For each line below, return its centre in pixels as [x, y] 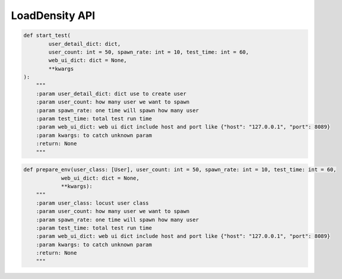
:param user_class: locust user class [92, 203]
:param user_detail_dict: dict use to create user [111, 93]
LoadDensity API [53, 15]
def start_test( [47, 35]
